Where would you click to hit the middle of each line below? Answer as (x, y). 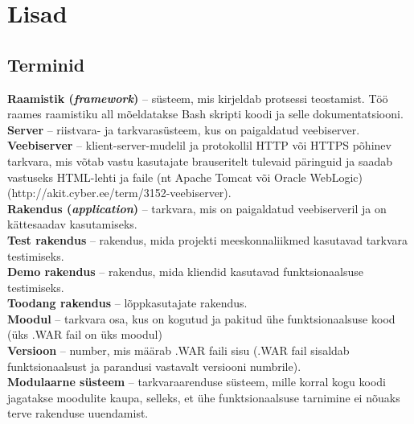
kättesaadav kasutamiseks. (72, 224)
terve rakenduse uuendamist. (78, 413)
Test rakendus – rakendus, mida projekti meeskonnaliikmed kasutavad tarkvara (208, 239)
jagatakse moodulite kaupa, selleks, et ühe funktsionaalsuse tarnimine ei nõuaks (204, 397)
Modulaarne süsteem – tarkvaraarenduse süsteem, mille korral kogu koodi (197, 382)
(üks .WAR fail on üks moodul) (85, 334)
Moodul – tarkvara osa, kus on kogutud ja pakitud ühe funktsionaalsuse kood (201, 318)
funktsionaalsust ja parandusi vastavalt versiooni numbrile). (154, 366)
